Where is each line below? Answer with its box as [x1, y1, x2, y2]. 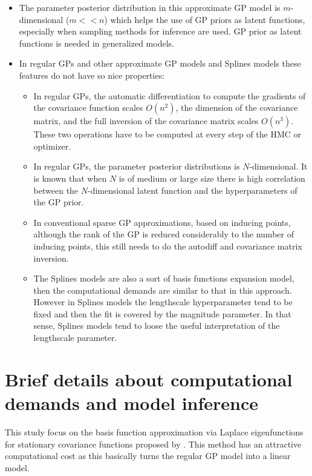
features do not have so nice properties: [19, 68, 165, 81]
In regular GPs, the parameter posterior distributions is [33, 160, 240, 173]
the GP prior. [33, 196, 84, 208]
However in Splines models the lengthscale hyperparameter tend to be [33, 296, 293, 308]
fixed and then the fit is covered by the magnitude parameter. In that [33, 307, 291, 320]
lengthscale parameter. [33, 331, 117, 344]
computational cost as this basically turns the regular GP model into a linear [5, 449, 291, 462]
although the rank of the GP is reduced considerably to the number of [33, 228, 294, 240]
